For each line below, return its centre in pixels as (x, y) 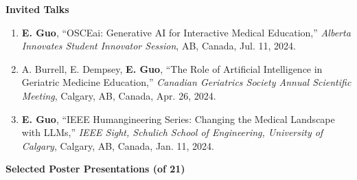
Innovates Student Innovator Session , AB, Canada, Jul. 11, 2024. (159, 46)
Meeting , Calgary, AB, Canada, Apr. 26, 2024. (119, 95)
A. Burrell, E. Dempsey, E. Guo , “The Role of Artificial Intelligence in (172, 68)
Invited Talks (37, 9)
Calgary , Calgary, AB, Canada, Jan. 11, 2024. (118, 145)
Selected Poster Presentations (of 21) (95, 169)
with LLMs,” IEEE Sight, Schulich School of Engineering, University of (172, 132)
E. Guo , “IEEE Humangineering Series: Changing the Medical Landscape (178, 119)
